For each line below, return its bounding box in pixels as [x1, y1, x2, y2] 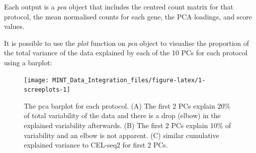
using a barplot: [4, 57, 52, 67]
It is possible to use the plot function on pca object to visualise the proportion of [4, 37, 249, 48]
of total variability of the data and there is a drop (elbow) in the [24, 110, 221, 121]
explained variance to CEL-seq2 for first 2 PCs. [24, 140, 168, 150]
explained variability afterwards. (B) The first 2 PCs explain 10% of [24, 120, 231, 131]
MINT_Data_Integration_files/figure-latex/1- [52, 76, 206, 84]
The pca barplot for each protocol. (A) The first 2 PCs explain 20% [24, 100, 231, 111]
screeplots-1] [24, 86, 71, 94]
